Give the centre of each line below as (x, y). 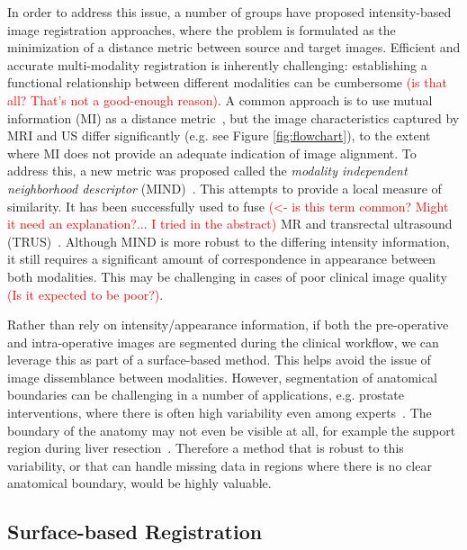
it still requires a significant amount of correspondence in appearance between (222, 259)
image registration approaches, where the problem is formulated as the (202, 29)
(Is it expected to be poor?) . (85, 294)
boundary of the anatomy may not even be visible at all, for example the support (232, 430)
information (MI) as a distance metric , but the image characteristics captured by (233, 117)
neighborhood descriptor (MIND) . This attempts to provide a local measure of (225, 188)
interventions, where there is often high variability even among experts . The (220, 413)
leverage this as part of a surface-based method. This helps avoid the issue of (219, 360)
